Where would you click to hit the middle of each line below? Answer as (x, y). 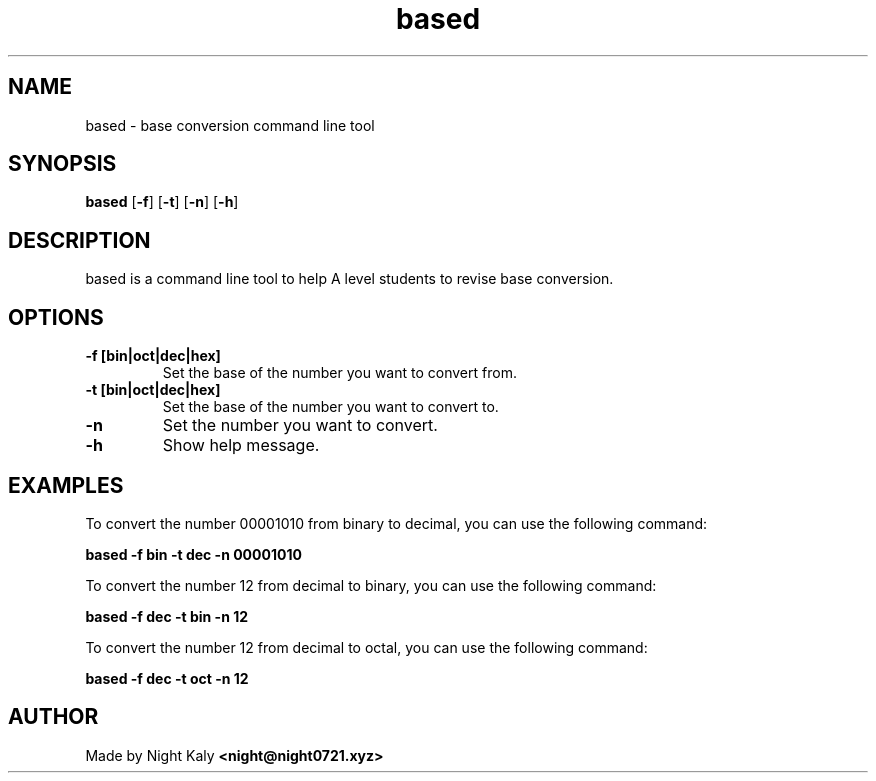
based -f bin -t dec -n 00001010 (193, 554)
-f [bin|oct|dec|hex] (153, 356)
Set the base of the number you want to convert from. (339, 373)
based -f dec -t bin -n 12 (167, 616)
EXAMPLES (66, 485)
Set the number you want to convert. (300, 425)
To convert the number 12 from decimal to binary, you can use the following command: (371, 585)
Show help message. (241, 445)
